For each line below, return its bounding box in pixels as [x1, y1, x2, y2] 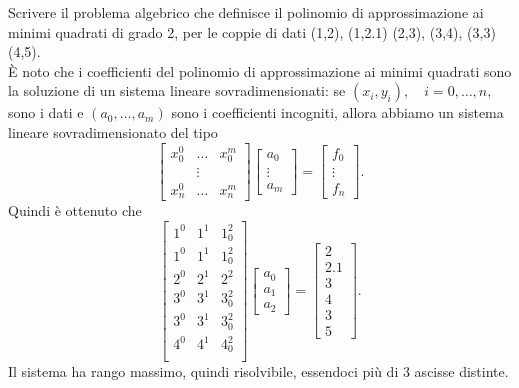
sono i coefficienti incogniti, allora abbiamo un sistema [171, 102, 504, 123]
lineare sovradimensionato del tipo [8, 121, 218, 142]
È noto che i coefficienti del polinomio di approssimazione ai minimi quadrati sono [8, 60, 512, 81]
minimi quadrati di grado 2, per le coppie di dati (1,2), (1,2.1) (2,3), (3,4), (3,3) [8, 21, 496, 42]
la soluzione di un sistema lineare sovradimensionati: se [8, 80, 346, 101]
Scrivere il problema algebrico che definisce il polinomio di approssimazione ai [8, 2, 484, 22]
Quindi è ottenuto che [8, 200, 142, 221]
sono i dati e [8, 102, 84, 123]
